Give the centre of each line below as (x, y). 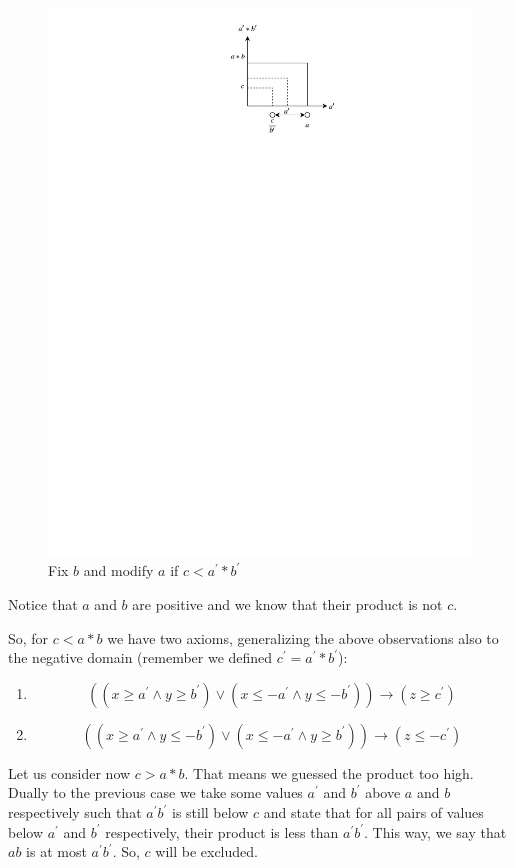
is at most (56, 851)
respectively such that (75, 812)
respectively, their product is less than (222, 831)
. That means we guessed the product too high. (329, 772)
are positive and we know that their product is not (287, 604)
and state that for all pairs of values (373, 812)
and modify (118, 570)
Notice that (43, 604)
